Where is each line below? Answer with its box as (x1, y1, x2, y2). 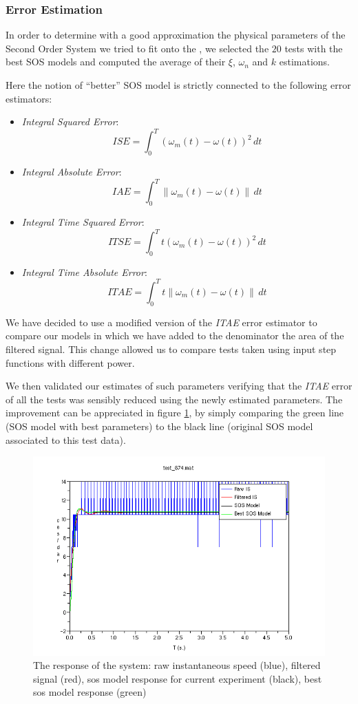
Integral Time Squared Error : (21, 214, 145, 228)
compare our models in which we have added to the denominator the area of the (6, 328, 344, 343)
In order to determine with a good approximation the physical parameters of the (6, 28, 346, 42)
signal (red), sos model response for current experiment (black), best (33, 671, 322, 685)
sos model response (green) (33, 685, 147, 699)
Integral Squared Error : (21, 114, 119, 129)
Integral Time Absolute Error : (21, 264, 147, 279)
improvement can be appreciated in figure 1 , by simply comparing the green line (6, 405, 344, 420)
